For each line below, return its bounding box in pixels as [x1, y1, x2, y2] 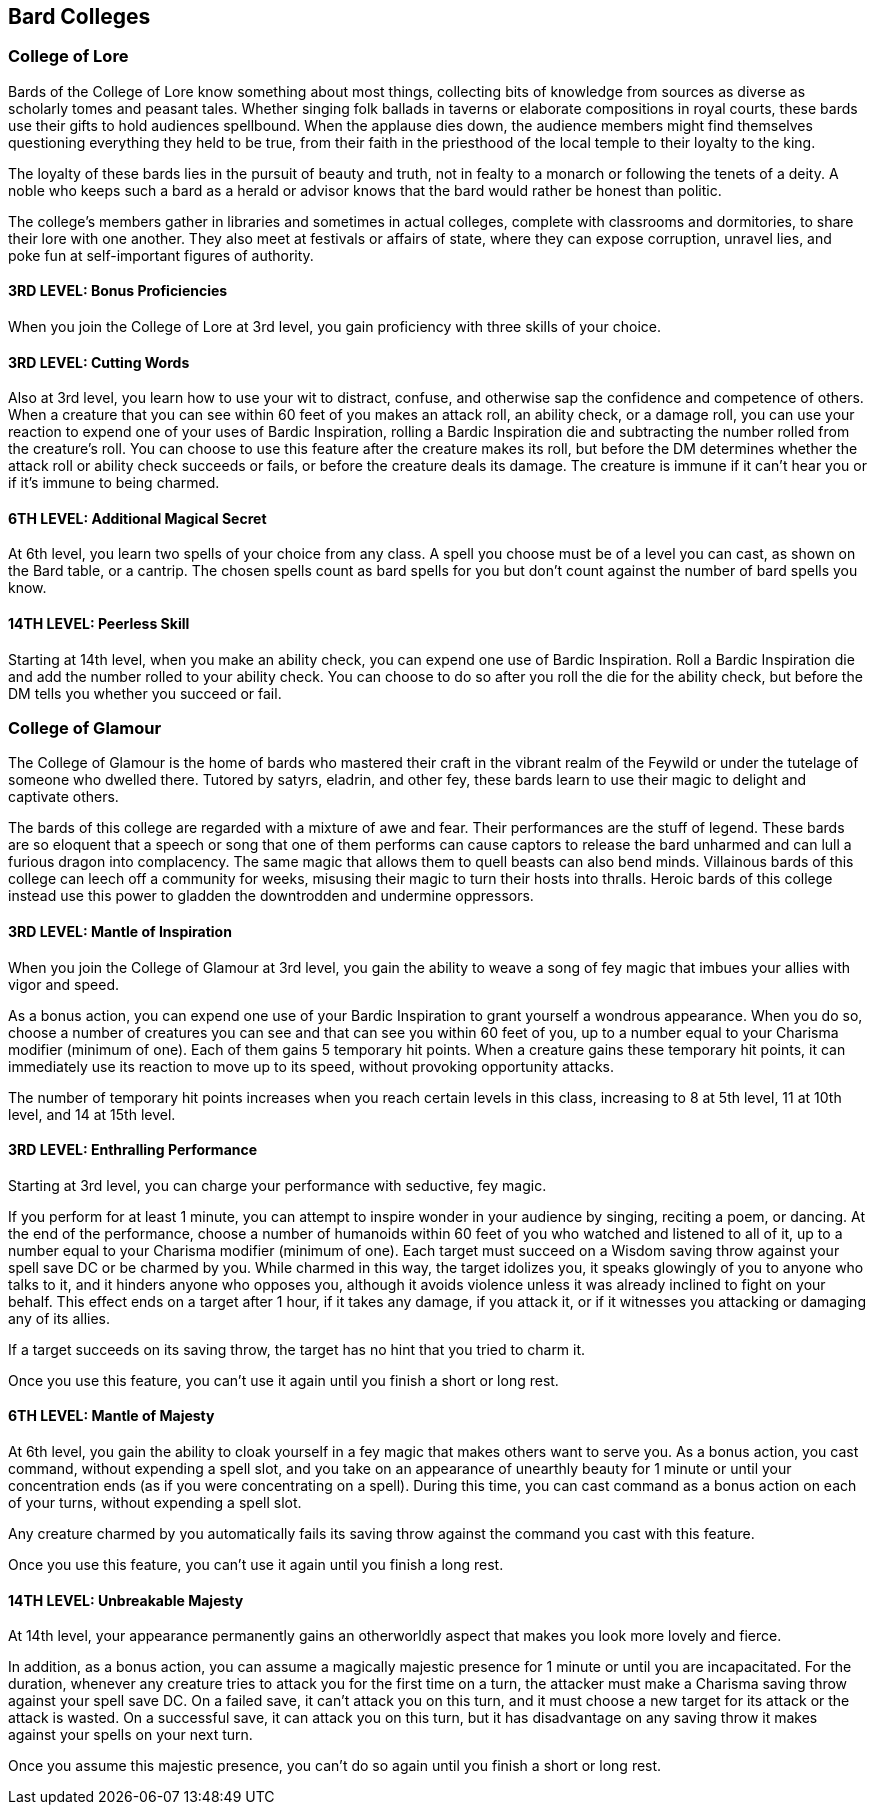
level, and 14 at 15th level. [8, 1105, 176, 1123]
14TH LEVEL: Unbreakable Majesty [8, 1591, 244, 1609]
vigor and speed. [8, 975, 119, 993]
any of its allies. [8, 1309, 111, 1327]
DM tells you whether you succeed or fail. [8, 684, 282, 702]
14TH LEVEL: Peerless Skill [8, 615, 190, 633]
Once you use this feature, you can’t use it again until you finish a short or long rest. [8, 1371, 559, 1389]
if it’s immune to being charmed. [8, 474, 220, 492]
